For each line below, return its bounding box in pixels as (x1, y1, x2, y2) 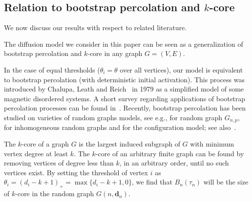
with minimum (190, 139, 234, 148)
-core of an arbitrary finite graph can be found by (95, 148, 244, 158)
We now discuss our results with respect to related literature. (4, 22, 187, 33)
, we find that (131, 177, 172, 187)
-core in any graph (87, 48, 143, 58)
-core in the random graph (15, 188, 94, 199)
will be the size (203, 177, 249, 187)
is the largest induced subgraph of (79, 139, 180, 148)
